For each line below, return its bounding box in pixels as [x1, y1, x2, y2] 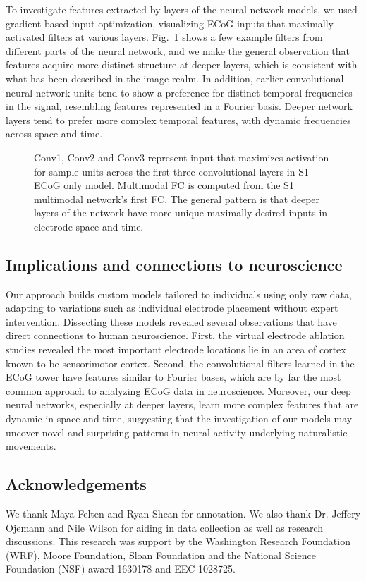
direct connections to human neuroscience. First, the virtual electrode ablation [6, 328, 345, 343]
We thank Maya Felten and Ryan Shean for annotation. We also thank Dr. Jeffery [6, 506, 361, 521]
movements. [6, 439, 56, 453]
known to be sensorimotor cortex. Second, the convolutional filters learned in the [6, 355, 355, 370]
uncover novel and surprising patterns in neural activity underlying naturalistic [6, 424, 348, 439]
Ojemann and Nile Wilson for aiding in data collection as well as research [6, 520, 323, 534]
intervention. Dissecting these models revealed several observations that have [6, 314, 337, 329]
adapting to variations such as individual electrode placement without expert [6, 300, 338, 315]
